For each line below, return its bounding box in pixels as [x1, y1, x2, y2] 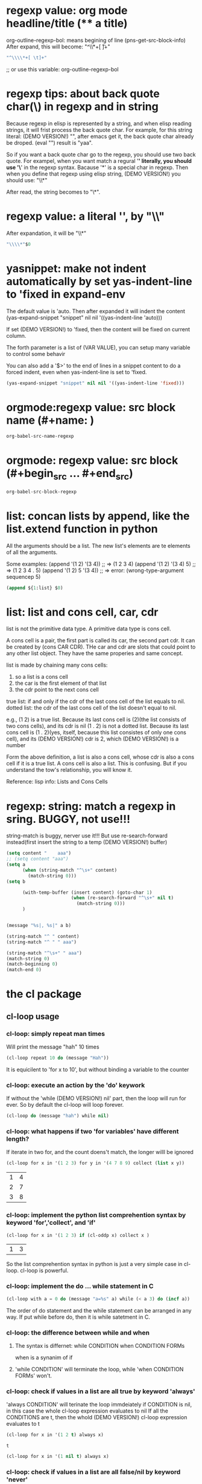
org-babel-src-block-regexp [6, 489, 77, 495]
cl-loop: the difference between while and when [6, 1328, 150, 1337]
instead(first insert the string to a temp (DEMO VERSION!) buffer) [6, 839, 168, 846]
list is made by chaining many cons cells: [6, 661, 108, 669]
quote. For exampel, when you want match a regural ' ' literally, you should [6, 157, 192, 164]
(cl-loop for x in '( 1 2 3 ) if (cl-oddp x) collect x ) [6, 1232, 150, 1238]
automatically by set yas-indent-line [6, 274, 192, 288]
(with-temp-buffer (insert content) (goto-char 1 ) [22, 889, 153, 895]
